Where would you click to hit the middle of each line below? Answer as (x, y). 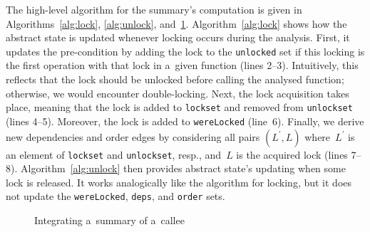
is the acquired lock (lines (292, 154)
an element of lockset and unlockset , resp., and (114, 154)
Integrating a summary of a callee (109, 220)
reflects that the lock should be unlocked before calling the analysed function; (175, 79)
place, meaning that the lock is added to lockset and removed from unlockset (179, 107)
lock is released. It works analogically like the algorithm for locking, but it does (179, 182)
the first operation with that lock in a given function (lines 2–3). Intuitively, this (182, 65)
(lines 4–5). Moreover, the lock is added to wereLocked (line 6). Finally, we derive (185, 121)
